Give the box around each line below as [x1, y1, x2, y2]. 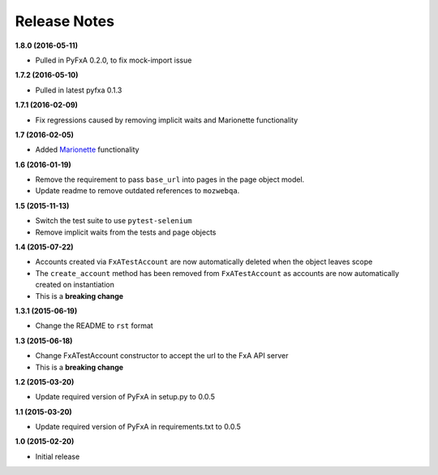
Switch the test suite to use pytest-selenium [35, 216, 192, 226]
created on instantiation [35, 280, 115, 290]
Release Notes [15, 12, 115, 30]
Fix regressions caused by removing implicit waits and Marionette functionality [35, 114, 298, 125]
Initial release [35, 451, 80, 461]
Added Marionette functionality [35, 145, 140, 154]
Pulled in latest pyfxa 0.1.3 [35, 85, 122, 95]
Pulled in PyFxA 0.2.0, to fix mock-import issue [35, 55, 192, 65]
